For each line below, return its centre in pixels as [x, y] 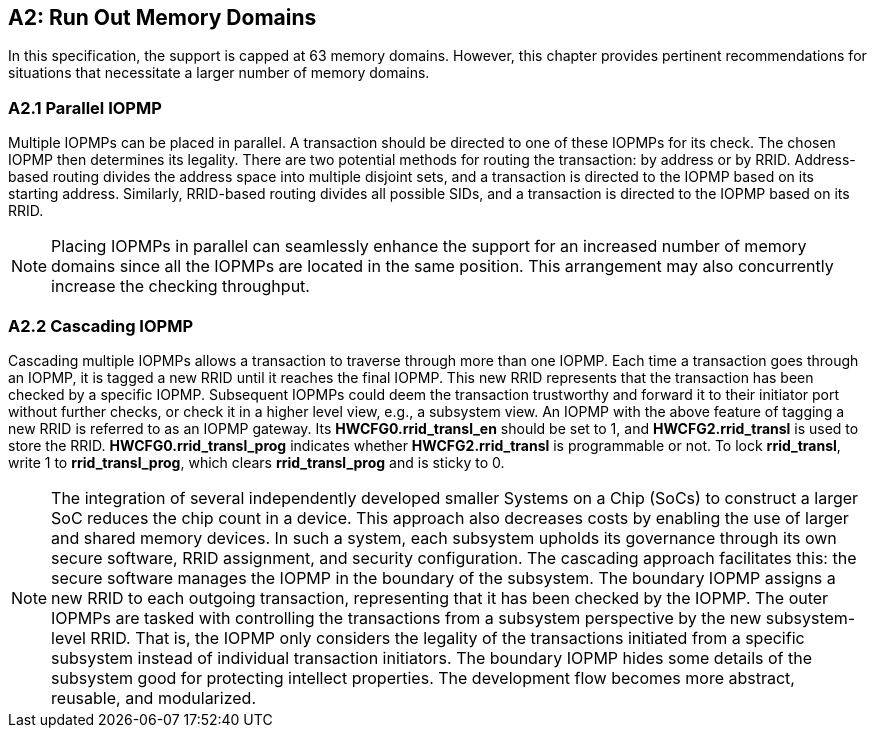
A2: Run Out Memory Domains [162, 17]
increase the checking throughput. [180, 286]
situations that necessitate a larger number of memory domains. [219, 73]
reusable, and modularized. [153, 697]
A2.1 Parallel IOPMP [85, 107]
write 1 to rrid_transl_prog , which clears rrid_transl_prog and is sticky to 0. [256, 462]
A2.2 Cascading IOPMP [100, 325]
